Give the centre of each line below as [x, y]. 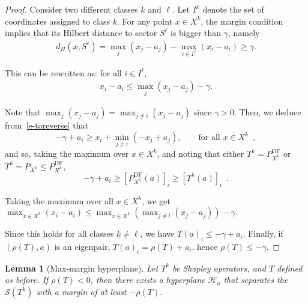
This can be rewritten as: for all [63, 72]
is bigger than [196, 33]
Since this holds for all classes [59, 233]
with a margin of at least [81, 292]
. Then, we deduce [267, 112]
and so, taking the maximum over [67, 154]
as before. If [27, 280]
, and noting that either [201, 154]
